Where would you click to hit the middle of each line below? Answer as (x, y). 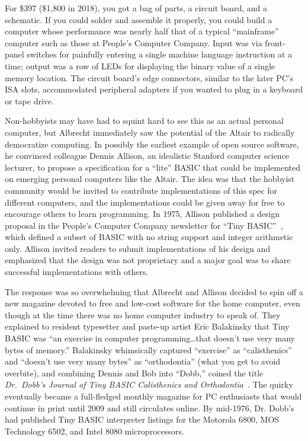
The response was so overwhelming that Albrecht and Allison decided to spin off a (154, 291)
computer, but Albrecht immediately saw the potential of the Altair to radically (150, 132)
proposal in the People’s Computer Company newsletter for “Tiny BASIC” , (144, 225)
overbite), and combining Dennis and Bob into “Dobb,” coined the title (134, 373)
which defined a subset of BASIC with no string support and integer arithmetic (149, 237)
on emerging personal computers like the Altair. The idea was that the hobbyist (150, 179)
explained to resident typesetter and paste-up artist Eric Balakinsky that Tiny (147, 326)
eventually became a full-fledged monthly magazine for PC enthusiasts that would (153, 396)
